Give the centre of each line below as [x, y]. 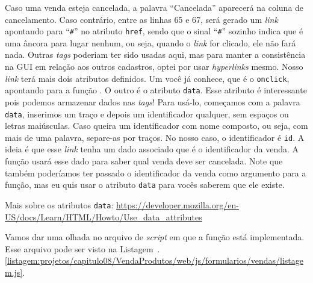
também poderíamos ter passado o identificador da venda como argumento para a [156, 173]
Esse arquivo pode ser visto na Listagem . [82, 248]
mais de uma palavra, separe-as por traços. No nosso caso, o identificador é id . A [155, 137]
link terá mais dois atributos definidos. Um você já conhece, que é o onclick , [147, 78]
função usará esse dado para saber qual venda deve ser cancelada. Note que [144, 161]
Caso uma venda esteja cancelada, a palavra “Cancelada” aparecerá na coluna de [154, 7]
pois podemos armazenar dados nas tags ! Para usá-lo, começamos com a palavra [153, 101]
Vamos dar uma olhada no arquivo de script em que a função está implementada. [155, 237]
